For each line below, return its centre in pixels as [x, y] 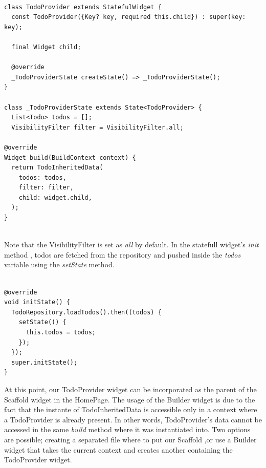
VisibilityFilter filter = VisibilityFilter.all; [97, 127]
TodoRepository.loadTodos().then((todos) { [86, 312]
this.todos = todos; [61, 332]
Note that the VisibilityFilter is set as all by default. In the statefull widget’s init [131, 244]
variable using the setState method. [59, 264]
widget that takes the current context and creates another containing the [118, 449]
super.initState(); [45, 362]
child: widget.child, [55, 197]
